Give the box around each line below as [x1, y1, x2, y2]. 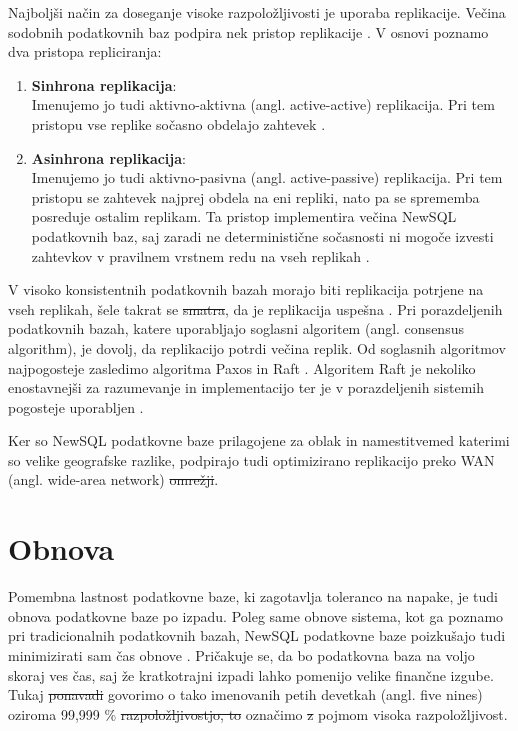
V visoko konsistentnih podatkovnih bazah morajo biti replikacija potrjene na [8, 279, 484, 300]
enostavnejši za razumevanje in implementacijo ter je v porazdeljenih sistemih [8, 377, 485, 398]
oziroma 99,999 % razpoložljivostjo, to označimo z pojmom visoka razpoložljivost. [8, 703, 508, 724]
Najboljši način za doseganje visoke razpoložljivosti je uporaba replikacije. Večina [8, 2, 506, 22]
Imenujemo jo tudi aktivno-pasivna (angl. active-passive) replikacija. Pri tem [31, 167, 503, 188]
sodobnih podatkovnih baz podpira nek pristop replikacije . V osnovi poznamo [8, 21, 489, 42]
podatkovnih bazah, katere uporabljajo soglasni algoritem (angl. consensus [8, 318, 464, 339]
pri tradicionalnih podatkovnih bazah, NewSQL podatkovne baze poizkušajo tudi [8, 625, 506, 646]
